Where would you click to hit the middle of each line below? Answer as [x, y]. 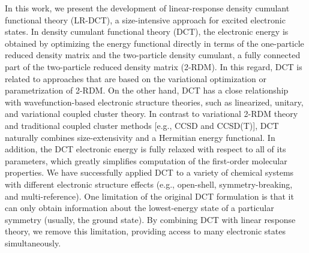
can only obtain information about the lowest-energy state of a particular [139, 208]
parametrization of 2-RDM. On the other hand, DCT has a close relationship [147, 90]
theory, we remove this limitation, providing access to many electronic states [145, 231]
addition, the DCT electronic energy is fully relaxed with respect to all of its [145, 149]
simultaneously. [33, 243]
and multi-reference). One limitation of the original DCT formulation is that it [149, 196]
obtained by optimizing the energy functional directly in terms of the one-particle [154, 43]
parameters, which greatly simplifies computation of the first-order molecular [146, 160]
